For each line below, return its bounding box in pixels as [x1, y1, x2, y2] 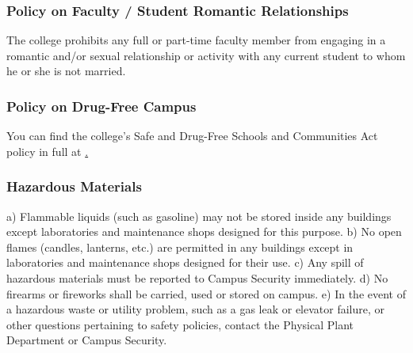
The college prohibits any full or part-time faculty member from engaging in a [6, 32, 386, 48]
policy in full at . [6, 142, 89, 159]
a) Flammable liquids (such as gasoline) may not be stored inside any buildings [6, 207, 392, 224]
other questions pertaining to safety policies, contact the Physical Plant [6, 316, 354, 332]
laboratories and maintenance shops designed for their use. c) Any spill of [6, 254, 364, 271]
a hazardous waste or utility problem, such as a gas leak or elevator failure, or [6, 301, 385, 317]
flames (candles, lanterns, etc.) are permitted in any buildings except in [6, 238, 354, 255]
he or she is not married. [6, 63, 126, 79]
